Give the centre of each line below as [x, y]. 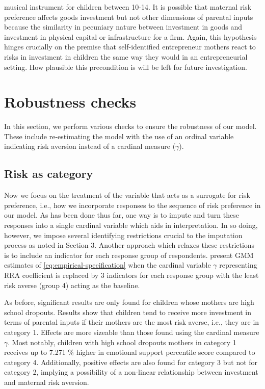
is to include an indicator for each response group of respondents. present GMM [129, 255]
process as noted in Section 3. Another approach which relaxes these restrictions [129, 245]
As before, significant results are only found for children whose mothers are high [129, 302]
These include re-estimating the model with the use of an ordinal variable [119, 136]
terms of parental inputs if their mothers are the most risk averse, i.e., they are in [132, 322]
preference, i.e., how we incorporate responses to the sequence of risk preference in [132, 205]
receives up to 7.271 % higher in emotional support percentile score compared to [130, 352]
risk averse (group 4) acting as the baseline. [72, 285]
